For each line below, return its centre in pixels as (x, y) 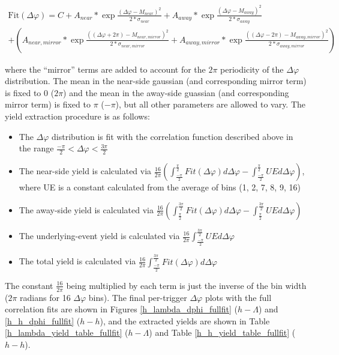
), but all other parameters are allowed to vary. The (211, 104)
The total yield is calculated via (77, 261)
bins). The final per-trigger (138, 297)
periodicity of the (252, 69)
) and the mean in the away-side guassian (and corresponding (176, 92)
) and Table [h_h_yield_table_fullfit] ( (222, 332)
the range (36, 148)
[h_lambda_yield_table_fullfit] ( (67, 332)
